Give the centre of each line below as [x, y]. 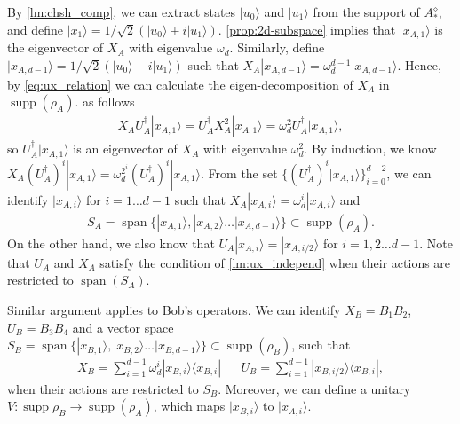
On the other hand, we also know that [111, 243]
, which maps [189, 406]
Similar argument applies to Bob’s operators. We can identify [174, 309]
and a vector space [123, 327]
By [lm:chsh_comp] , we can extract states [122, 12]
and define [36, 29]
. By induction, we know [370, 149]
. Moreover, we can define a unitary [314, 388]
